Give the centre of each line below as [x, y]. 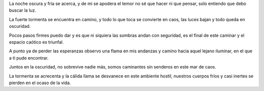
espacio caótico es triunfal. [36, 42]
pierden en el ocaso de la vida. [40, 83]
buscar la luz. [23, 10]
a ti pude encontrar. [29, 58]
